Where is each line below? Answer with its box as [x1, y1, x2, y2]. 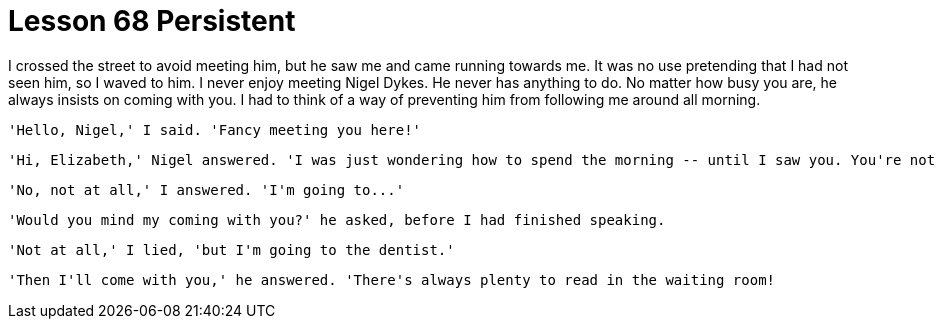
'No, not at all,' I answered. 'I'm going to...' [8, 181, 405, 198]
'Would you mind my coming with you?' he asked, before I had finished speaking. [8, 211, 666, 228]
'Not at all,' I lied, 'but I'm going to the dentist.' [8, 241, 455, 258]
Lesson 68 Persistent [8, 4, 296, 38]
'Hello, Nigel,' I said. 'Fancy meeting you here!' [8, 121, 422, 138]
